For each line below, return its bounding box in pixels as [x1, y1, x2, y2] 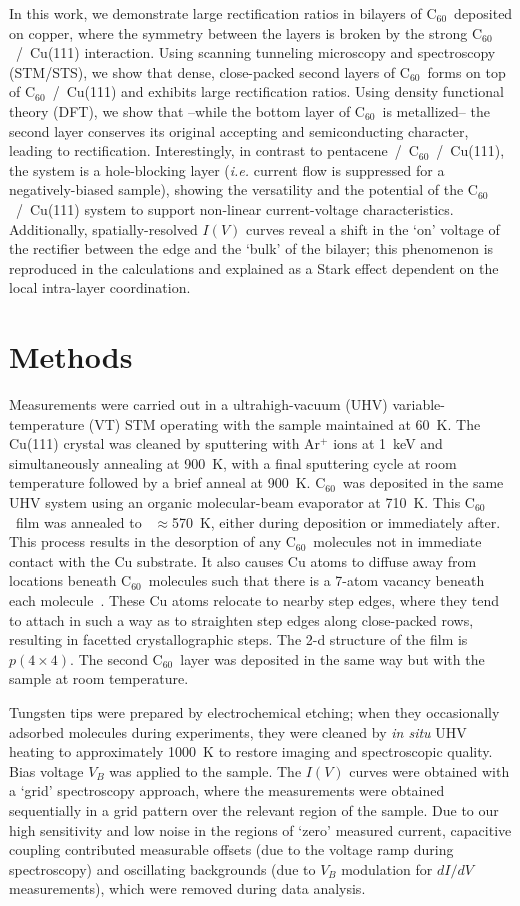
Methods [9, 336, 133, 377]
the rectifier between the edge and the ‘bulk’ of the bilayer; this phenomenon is [9, 238, 494, 259]
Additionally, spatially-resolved [9, 218, 198, 239]
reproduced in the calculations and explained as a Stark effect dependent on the [9, 257, 499, 278]
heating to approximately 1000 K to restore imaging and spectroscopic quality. [9, 741, 493, 762]
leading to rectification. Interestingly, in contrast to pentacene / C [9, 140, 419, 161]
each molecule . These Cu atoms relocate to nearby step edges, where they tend [9, 589, 499, 610]
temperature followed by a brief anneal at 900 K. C [9, 472, 326, 493]
